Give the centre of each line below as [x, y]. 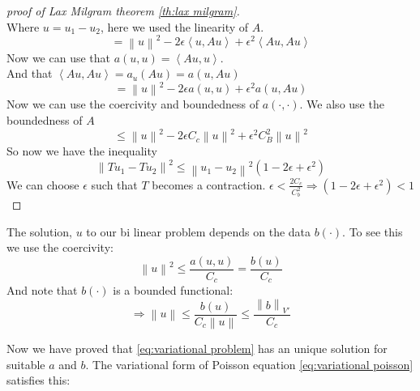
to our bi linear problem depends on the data [199, 231]
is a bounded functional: [173, 290]
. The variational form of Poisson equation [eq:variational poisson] [249, 364]
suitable [26, 364]
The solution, [39, 231]
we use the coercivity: [60, 247]
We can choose [43, 184]
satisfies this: [39, 380]
